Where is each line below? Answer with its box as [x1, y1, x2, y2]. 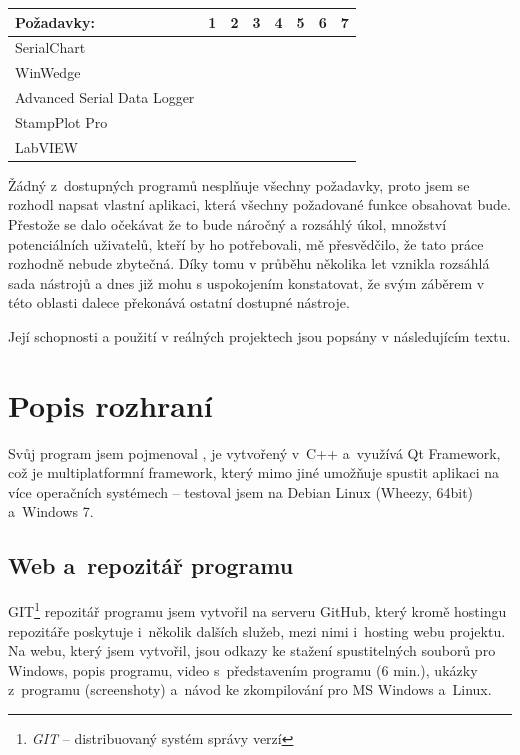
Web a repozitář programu [8, 550, 294, 581]
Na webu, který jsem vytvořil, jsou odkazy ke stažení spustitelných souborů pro [8, 640, 496, 661]
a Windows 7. [8, 501, 94, 522]
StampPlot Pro [15, 111, 108, 132]
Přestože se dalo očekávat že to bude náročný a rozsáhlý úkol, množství [8, 214, 447, 234]
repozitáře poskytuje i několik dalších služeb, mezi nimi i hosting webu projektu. [8, 620, 506, 641]
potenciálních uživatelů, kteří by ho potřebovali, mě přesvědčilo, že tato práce [8, 233, 484, 254]
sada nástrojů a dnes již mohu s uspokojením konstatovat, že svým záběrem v [8, 272, 485, 293]
